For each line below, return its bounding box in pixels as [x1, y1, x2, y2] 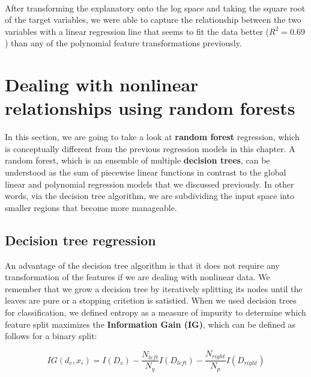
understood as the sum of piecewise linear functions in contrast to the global [5, 166, 286, 179]
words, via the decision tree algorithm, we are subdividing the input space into [5, 189, 294, 202]
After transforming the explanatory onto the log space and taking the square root [5, 1, 306, 14]
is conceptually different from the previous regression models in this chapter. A [5, 142, 295, 155]
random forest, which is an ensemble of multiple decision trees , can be [5, 154, 270, 167]
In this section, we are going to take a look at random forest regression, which [5, 130, 300, 143]
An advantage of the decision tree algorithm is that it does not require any [5, 259, 280, 271]
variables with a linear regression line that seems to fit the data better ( [5, 25, 269, 37]
